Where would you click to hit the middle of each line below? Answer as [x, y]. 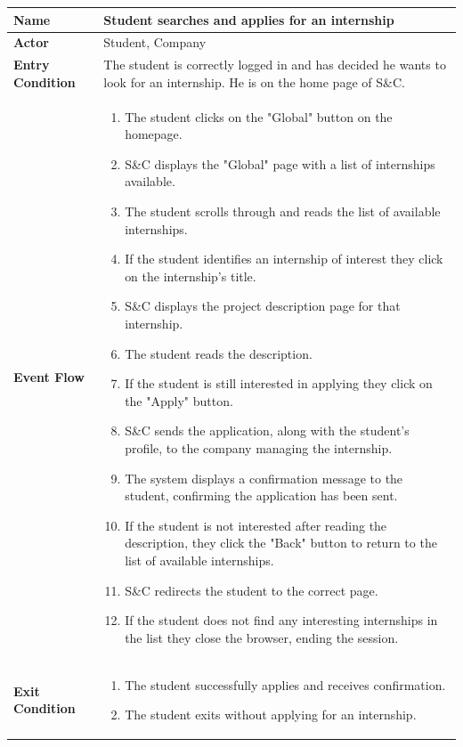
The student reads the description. [219, 353]
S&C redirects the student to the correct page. [252, 590]
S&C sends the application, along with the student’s [267, 430]
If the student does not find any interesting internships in [281, 620]
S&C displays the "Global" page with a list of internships [280, 163]
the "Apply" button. [179, 400]
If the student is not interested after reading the [256, 525]
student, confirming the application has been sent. [261, 495]
